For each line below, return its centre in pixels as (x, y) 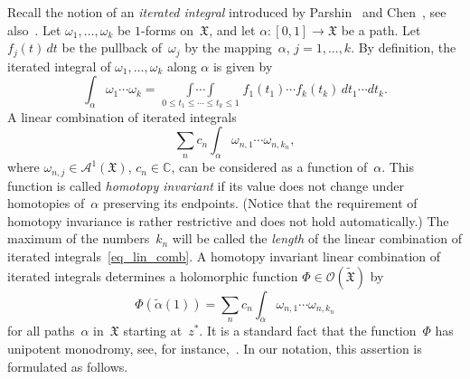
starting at (153, 331)
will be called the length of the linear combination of (317, 238)
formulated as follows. (68, 366)
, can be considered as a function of (269, 167)
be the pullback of (112, 47)
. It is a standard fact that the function (308, 331)
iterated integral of (59, 66)
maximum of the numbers (79, 238)
